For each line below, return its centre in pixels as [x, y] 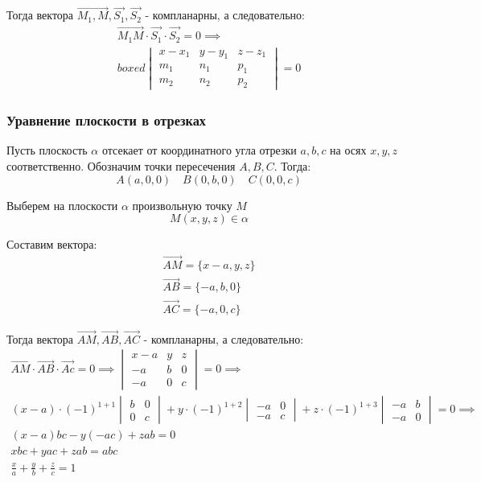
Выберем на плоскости [62, 205]
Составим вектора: [52, 244]
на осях [348, 150]
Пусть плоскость [47, 150]
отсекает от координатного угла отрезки [199, 150]
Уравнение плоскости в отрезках [107, 120]
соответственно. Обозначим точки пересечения [121, 166]
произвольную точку [182, 205]
